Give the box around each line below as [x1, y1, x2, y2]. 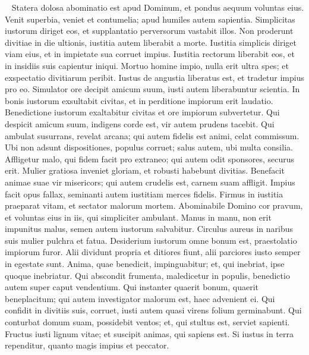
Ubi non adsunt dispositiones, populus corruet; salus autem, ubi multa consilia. [5, 141, 293, 153]
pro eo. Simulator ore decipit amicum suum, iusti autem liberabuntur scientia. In [5, 83, 300, 95]
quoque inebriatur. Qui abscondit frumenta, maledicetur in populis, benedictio [5, 269, 290, 281]
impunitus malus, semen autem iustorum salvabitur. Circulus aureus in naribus [5, 222, 294, 235]
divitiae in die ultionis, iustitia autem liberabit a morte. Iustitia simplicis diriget [5, 36, 297, 48]
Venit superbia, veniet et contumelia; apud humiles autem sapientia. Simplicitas [5, 12, 295, 25]
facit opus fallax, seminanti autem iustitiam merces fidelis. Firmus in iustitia [5, 187, 283, 200]
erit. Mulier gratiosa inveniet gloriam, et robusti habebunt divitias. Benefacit [5, 164, 285, 177]
